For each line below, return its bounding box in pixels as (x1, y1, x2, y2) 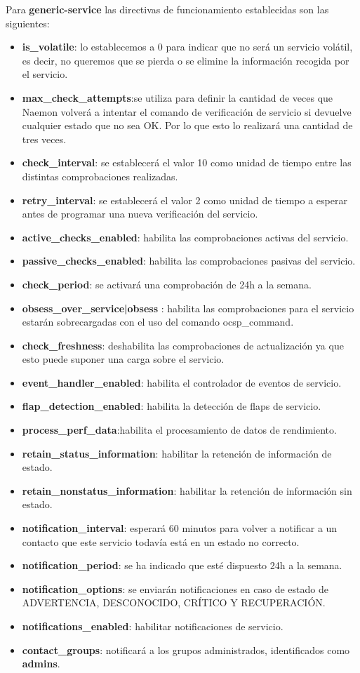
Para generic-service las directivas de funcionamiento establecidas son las (6, 2, 329, 16)
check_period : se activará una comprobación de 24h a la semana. (22, 276, 312, 291)
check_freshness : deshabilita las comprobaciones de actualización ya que (22, 338, 344, 352)
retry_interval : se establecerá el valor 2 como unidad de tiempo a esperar (22, 192, 347, 207)
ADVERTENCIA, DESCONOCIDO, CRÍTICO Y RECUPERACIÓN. (22, 595, 326, 610)
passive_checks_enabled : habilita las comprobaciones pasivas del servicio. (22, 253, 356, 268)
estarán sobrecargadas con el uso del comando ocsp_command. (22, 314, 294, 329)
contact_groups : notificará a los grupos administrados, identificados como (22, 642, 350, 657)
